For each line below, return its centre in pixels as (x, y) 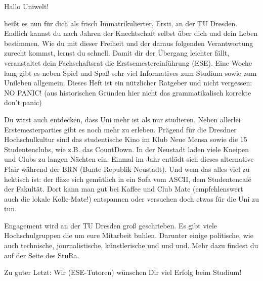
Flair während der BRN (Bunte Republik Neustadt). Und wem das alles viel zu (127, 169)
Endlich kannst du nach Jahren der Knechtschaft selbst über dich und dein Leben (131, 33)
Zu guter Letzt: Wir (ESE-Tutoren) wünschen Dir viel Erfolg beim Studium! (123, 272)
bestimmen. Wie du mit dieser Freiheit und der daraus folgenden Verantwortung (129, 43)
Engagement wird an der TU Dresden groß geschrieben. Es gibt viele (111, 225)
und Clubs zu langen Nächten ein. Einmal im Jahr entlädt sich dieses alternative (129, 159)
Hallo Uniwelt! (27, 6)
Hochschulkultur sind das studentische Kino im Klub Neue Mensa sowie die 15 (126, 139)
